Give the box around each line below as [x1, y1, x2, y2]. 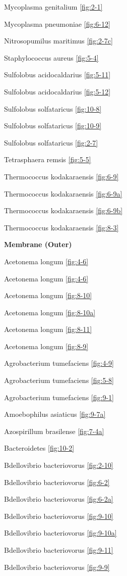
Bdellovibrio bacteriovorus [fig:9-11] [4, 545, 113, 555]
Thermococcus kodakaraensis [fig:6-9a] [4, 188, 122, 199]
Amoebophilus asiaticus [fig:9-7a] [4, 409, 106, 419]
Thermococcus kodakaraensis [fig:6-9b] [4, 205, 123, 216]
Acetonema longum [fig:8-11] [4, 324, 92, 334]
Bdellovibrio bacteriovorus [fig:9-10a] [4, 527, 117, 538]
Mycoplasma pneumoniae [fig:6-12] [4, 18, 110, 29]
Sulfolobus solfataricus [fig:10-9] [4, 120, 102, 131]
